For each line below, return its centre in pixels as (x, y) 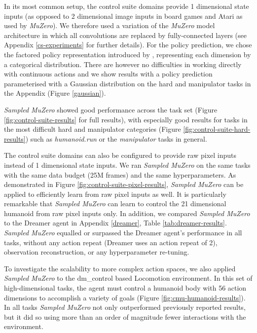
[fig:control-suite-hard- (217, 129)
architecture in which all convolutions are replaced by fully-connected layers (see (125, 35)
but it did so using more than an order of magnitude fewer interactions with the (125, 316)
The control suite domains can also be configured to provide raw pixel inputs (120, 155)
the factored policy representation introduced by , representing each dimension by (128, 54)
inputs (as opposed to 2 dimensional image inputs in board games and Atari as (123, 16)
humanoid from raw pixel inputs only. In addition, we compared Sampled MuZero (127, 213)
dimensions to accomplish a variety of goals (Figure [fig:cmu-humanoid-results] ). (125, 297)
